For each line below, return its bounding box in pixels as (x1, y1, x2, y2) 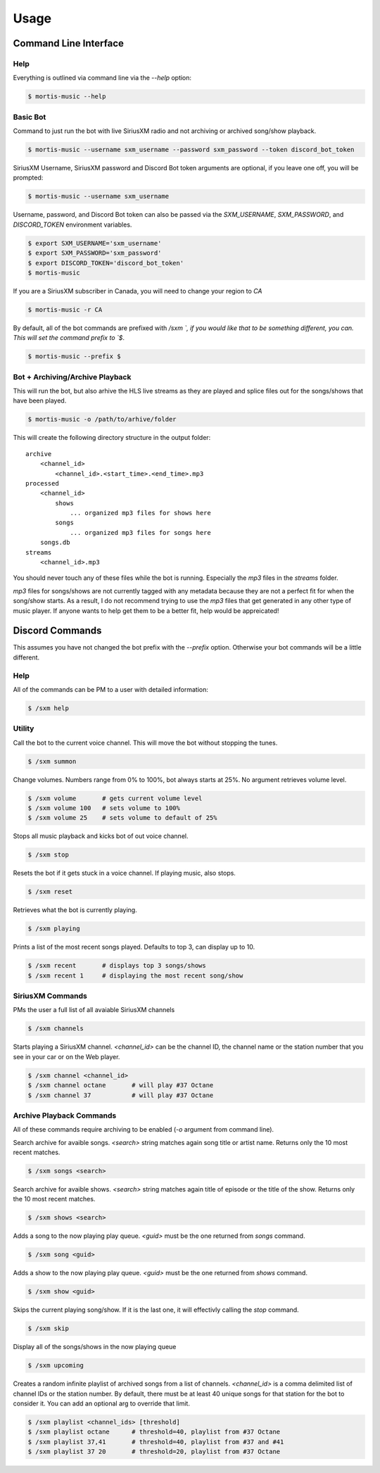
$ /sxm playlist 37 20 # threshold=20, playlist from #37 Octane (27, 1448, 281, 1456)
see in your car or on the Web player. (13, 1052, 120, 1061)
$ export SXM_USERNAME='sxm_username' (27, 239, 162, 247)
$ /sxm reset (27, 887, 73, 896)
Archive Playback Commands (13, 1111, 117, 1120)
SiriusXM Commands (13, 991, 88, 1001)
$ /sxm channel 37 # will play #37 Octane (27, 1091, 214, 1099)
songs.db (39, 538, 70, 547)
